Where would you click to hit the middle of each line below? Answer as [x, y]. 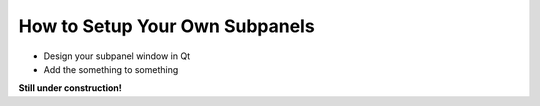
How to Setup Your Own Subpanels [166, 26]
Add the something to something [111, 69]
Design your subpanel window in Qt [117, 56]
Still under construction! [70, 88]
